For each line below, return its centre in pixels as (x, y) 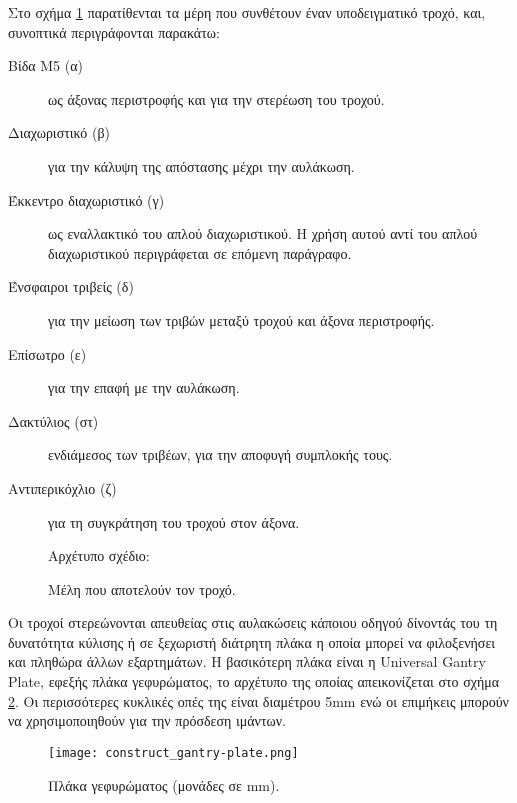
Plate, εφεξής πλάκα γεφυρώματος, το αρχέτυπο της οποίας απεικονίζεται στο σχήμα (254, 681)
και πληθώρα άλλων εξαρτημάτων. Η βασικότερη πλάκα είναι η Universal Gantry (247, 661)
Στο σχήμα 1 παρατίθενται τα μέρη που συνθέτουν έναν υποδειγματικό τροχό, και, (247, 12)
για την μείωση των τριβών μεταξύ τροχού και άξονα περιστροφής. (241, 319)
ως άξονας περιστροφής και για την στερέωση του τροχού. (216, 98)
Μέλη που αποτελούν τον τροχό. (142, 588)
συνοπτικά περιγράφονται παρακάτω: (114, 31)
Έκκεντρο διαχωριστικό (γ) (86, 199)
